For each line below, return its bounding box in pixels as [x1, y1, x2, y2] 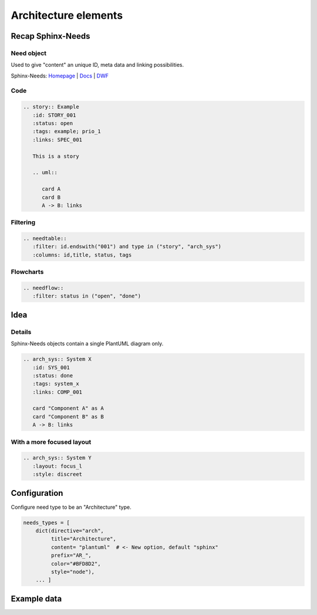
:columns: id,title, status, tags [32, 251, 132, 258]
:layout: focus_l [32, 462, 82, 469]
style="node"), [50, 569, 95, 575]
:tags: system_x [32, 380, 79, 387]
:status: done [32, 372, 73, 379]
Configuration [11, 488, 63, 498]
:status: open [32, 120, 73, 127]
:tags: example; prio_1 [32, 128, 101, 135]
